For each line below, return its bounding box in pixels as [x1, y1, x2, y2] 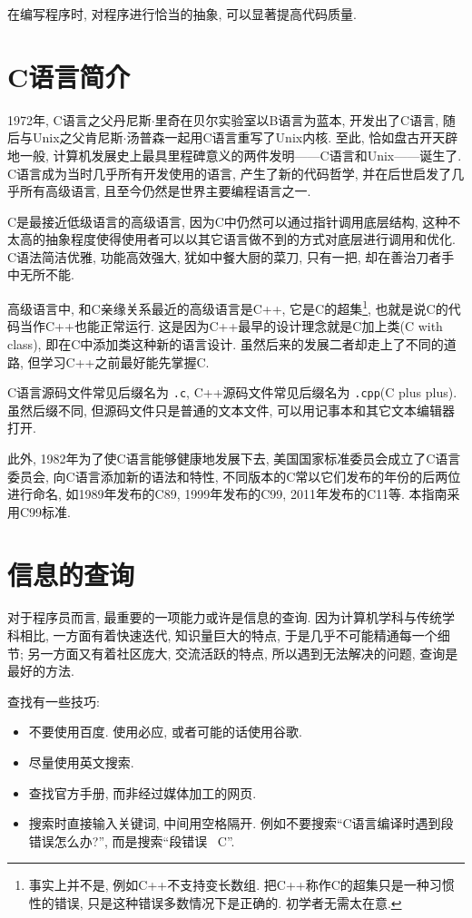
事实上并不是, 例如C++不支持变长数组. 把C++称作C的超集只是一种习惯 [28, 875, 455, 894]
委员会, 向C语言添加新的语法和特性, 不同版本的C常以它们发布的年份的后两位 [7, 466, 461, 485]
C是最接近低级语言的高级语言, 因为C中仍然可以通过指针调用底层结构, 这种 [7, 211, 448, 230]
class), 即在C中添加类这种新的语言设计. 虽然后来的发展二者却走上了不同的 [7, 334, 444, 353]
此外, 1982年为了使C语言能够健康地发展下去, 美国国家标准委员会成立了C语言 [7, 448, 461, 467]
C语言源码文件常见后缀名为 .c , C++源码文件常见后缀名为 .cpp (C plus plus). [7, 383, 457, 402]
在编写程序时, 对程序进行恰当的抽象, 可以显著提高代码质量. [7, 5, 357, 23]
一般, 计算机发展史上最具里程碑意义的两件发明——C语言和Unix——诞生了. [19, 145, 462, 164]
